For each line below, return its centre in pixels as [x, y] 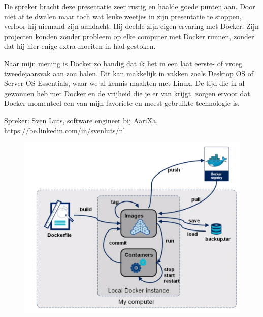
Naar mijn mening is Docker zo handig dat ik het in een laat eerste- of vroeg [123, 63]
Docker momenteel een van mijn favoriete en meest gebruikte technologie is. [122, 103]
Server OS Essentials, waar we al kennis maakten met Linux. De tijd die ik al [124, 83]
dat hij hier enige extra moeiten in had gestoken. [80, 46]
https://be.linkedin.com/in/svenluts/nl [65, 130]
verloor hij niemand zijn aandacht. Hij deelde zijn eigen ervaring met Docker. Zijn [131, 26]
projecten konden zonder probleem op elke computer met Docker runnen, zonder [129, 36]
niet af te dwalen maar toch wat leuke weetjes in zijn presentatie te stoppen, [123, 16]
